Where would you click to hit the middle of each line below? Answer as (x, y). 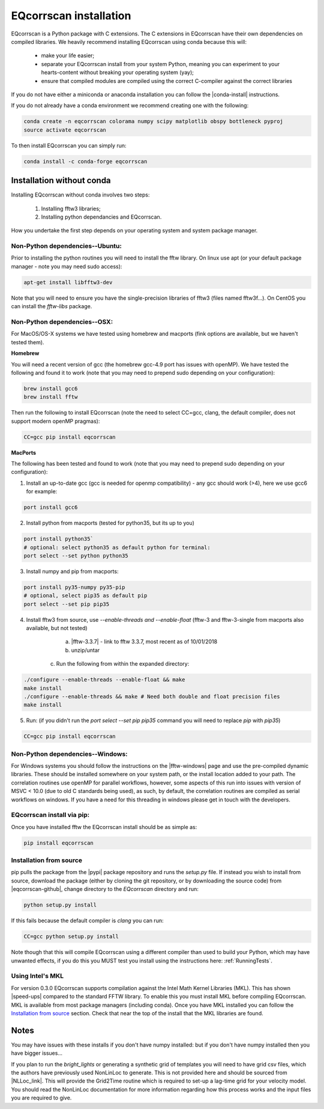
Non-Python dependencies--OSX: (62, 321)
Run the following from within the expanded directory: (123, 664)
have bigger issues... (37, 1053)
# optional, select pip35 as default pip (85, 596)
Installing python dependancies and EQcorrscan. (101, 217)
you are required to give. (41, 1098)
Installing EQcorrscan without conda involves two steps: (80, 195)
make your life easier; (68, 56)
